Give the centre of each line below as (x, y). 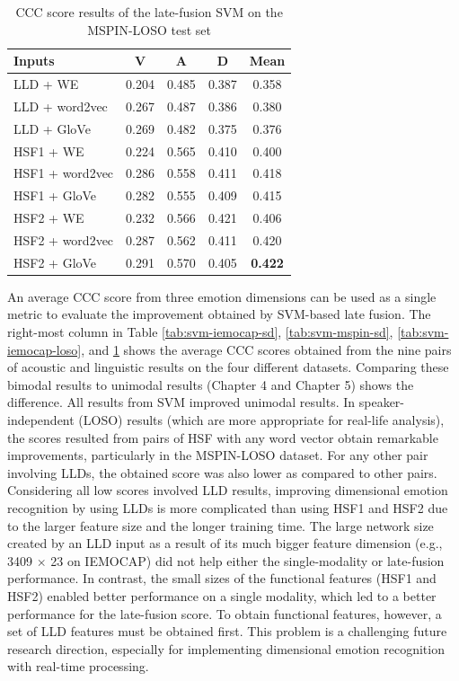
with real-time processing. (78, 666)
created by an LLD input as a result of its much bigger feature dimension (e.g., (225, 543)
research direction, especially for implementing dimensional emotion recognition (226, 648)
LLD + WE (46, 84)
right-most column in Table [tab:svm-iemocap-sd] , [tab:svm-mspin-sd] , (200, 332)
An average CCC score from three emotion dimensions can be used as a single (222, 296)
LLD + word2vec (61, 106)
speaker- (382, 402)
